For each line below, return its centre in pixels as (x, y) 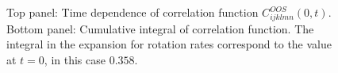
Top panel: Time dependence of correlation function (133, 12)
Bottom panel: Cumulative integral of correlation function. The (160, 28)
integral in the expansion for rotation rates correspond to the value (169, 44)
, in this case (75, 59)
